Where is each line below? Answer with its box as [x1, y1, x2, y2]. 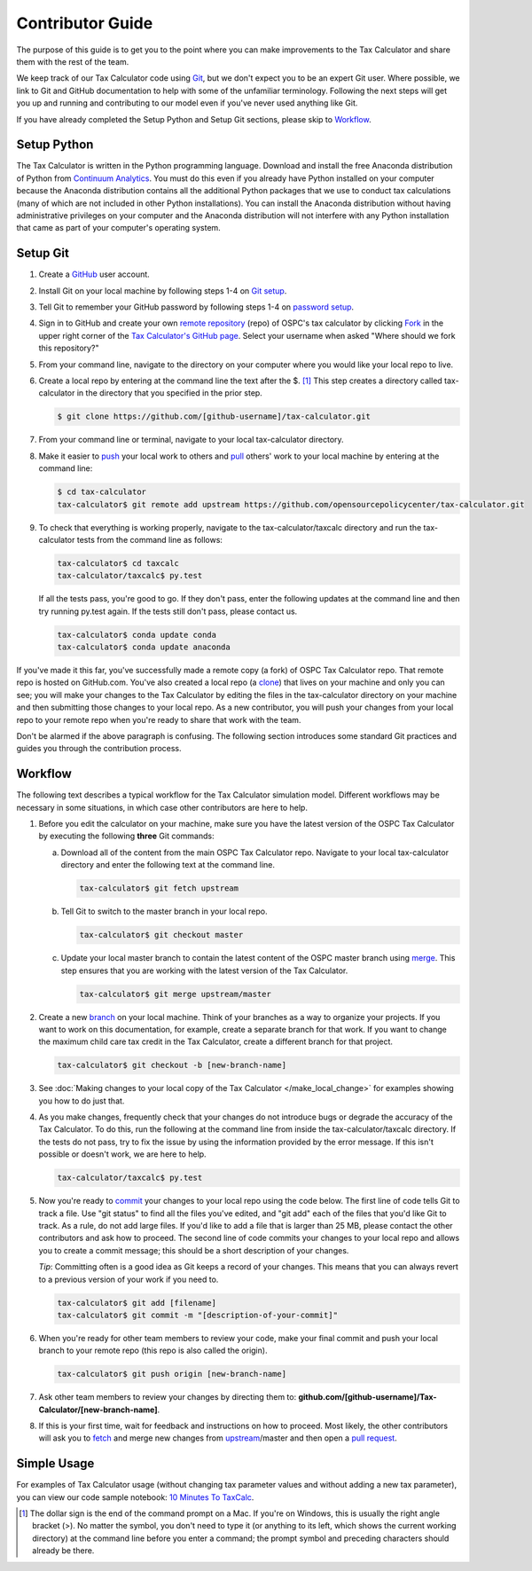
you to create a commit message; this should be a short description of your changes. [38, 1245, 349, 1255]
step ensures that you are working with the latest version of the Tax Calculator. [60, 965, 348, 976]
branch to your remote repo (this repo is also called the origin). [38, 1345, 268, 1356]
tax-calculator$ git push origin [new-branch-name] [57, 1369, 287, 1379]
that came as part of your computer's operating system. [16, 223, 221, 233]
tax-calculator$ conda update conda [57, 630, 217, 640]
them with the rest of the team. [16, 56, 129, 67]
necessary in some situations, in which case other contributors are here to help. [16, 802, 308, 813]
